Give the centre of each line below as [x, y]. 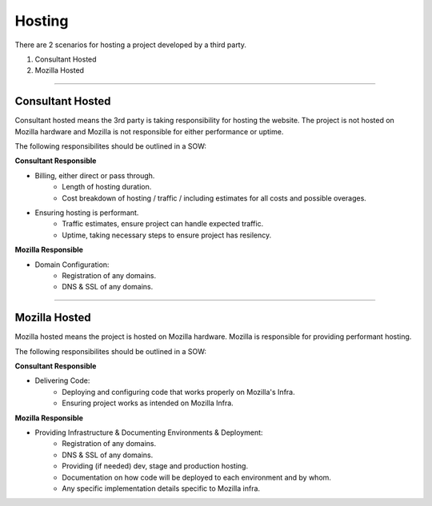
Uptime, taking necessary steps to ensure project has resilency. [167, 235]
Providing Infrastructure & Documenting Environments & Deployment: [149, 432]
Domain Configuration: [72, 265]
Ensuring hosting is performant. [87, 213]
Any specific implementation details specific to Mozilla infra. [161, 488]
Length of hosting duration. [107, 187]
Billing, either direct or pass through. [95, 175]
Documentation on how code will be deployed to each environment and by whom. [197, 477]
